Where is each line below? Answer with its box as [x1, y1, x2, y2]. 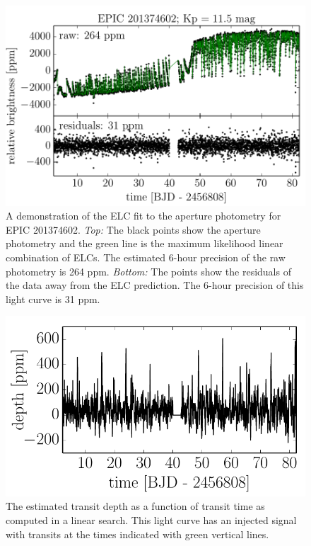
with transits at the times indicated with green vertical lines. [6, 526, 269, 541]
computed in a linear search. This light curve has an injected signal [6, 512, 297, 527]
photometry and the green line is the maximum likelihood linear [6, 236, 283, 251]
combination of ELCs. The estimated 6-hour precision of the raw [6, 250, 286, 265]
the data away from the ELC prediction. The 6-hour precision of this [6, 278, 304, 292]
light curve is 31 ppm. [6, 291, 100, 306]
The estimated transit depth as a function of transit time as [6, 499, 265, 513]
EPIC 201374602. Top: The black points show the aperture [6, 222, 261, 237]
